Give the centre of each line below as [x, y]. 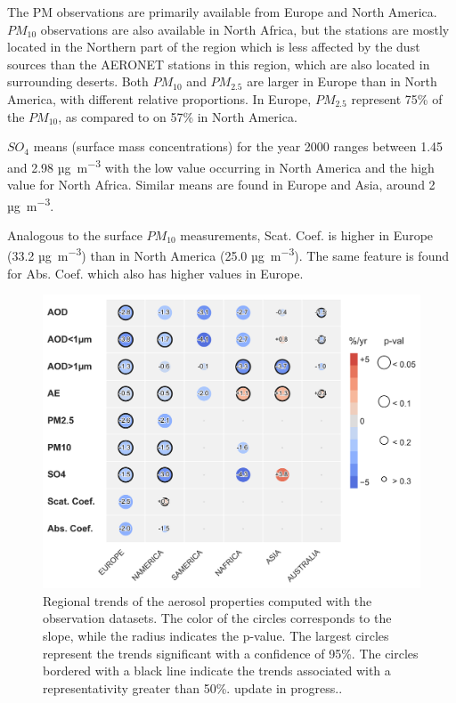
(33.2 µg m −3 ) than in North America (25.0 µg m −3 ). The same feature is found [228, 255]
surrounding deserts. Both [78, 81]
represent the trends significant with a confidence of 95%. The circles [231, 653]
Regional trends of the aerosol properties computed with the [208, 600]
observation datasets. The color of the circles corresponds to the [217, 618]
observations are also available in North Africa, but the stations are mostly [245, 29]
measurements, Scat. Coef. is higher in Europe [307, 234]
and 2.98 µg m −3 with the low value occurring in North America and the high [221, 166]
